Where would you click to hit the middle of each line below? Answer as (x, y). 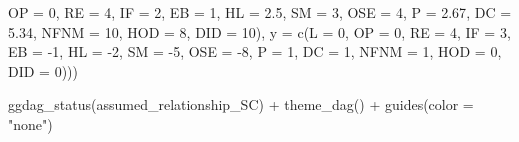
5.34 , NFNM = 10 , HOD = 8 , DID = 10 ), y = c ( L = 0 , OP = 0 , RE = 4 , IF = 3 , (259, 31)
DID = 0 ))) (43, 70)
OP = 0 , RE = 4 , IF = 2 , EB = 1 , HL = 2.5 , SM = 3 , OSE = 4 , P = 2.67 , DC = (260, 12)
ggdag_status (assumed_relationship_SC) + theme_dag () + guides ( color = (241, 104)
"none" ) (30, 123)
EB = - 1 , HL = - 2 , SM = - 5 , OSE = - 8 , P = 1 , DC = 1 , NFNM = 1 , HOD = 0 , (255, 51)
